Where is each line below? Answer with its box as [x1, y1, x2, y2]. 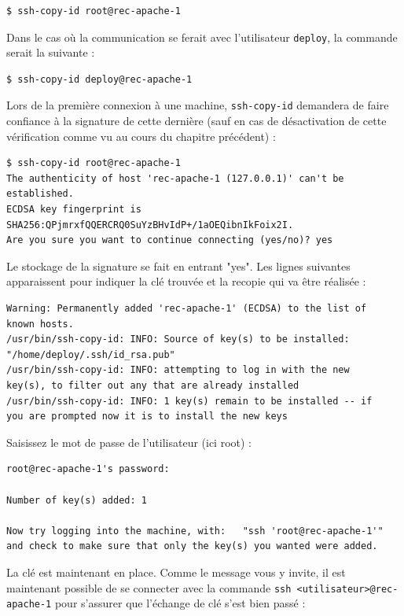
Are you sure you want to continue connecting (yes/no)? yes [6, 234, 333, 246]
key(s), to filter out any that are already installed [6, 380, 299, 391]
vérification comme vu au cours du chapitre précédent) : [6, 127, 276, 144]
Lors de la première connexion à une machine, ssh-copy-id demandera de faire [6, 97, 389, 113]
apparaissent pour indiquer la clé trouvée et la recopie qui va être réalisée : [6, 273, 366, 290]
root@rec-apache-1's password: [6, 463, 170, 475]
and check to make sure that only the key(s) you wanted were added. [6, 540, 378, 552]
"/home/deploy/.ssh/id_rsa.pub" [6, 349, 175, 360]
